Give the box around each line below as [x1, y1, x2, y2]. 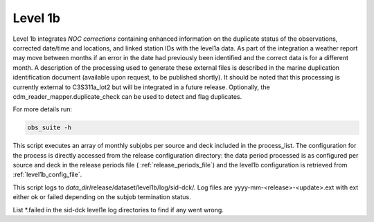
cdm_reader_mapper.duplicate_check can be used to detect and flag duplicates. [12, 92, 242, 100]
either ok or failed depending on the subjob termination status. [12, 193, 191, 201]
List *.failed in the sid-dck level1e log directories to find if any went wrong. [12, 205, 224, 214]
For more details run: [12, 105, 73, 113]
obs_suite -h [27, 124, 72, 131]
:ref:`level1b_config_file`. [12, 170, 82, 179]
